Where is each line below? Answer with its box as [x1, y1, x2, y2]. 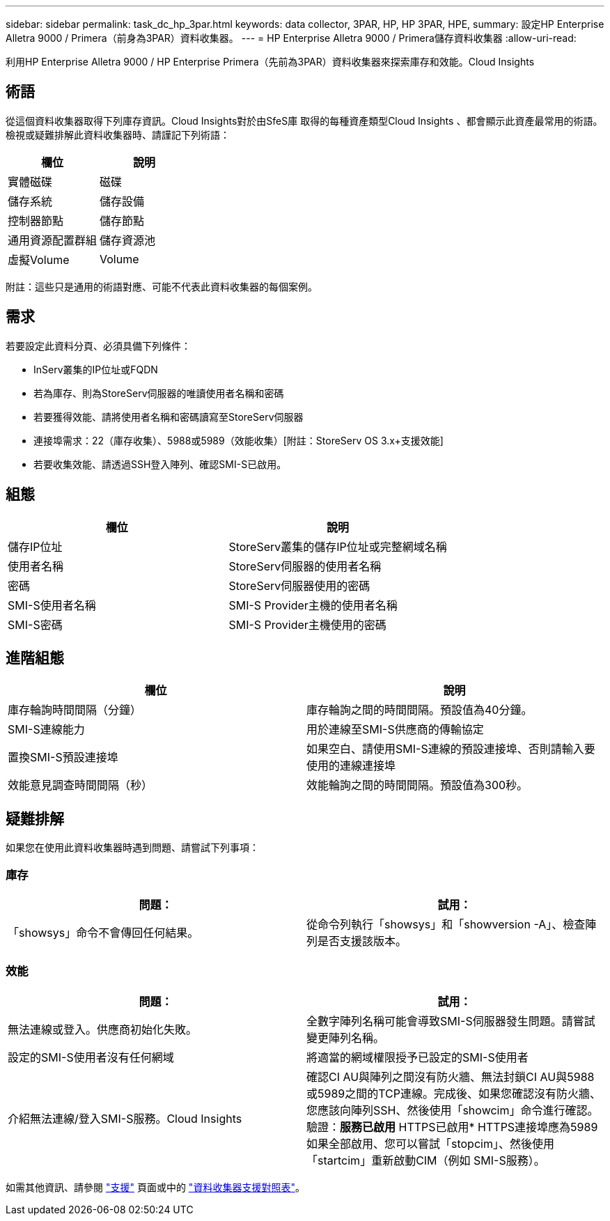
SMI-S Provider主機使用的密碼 [228, 617, 386, 632]
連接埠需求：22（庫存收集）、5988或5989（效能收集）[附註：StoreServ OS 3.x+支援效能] [33, 434, 444, 446]
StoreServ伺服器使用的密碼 [228, 578, 370, 593]
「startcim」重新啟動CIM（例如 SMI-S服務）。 [306, 1153, 545, 1167]
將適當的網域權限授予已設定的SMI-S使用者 [306, 1050, 529, 1064]
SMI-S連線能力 [8, 722, 85, 737]
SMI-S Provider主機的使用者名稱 [228, 598, 398, 612]
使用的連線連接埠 [306, 759, 396, 773]
